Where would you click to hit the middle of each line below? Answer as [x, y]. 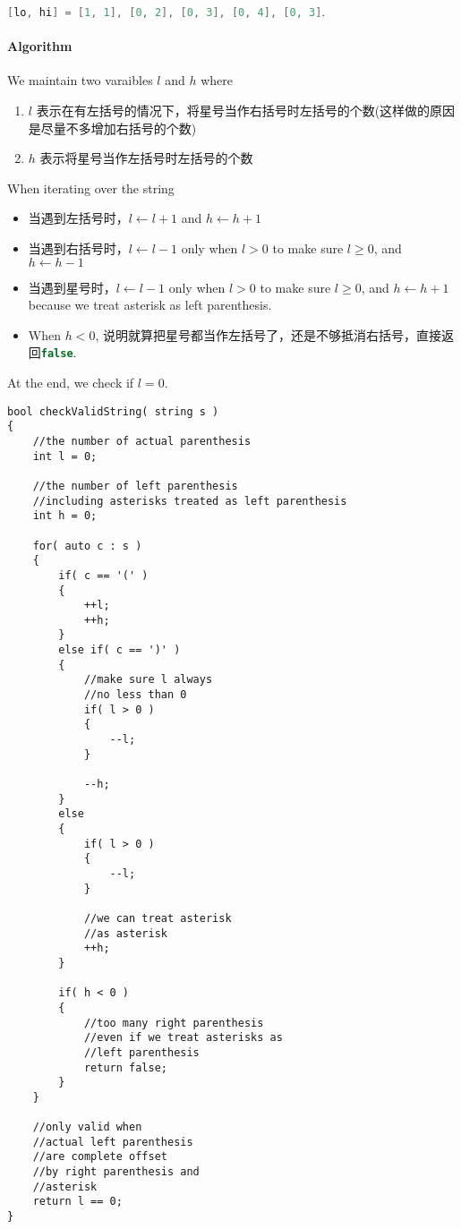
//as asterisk [125, 933]
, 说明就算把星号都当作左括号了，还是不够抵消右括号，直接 [268, 334]
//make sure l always [148, 680]
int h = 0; [65, 516]
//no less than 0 [135, 695]
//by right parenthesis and [116, 1172]
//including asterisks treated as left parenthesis [190, 501]
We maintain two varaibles [80, 80]
